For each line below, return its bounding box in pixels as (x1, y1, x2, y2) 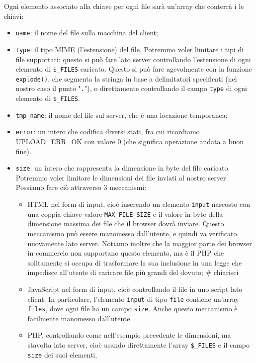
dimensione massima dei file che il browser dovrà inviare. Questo (27, 218, 224, 229)
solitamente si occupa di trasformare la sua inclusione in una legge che (27, 257, 242, 268)
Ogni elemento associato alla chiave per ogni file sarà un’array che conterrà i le (4, 1, 244, 11)
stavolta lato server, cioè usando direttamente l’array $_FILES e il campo (27, 340, 250, 350)
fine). (15, 146, 31, 156)
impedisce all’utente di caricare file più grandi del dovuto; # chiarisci (27, 267, 239, 277)
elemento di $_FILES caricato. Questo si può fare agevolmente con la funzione (15, 64, 252, 74)
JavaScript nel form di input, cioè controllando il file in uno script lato (27, 283, 243, 294)
